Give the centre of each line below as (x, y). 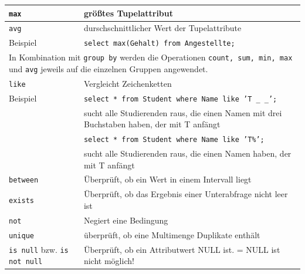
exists (21, 201)
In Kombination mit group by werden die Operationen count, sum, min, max (151, 57)
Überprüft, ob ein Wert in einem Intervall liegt (167, 179)
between (24, 180)
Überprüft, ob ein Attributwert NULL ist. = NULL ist (182, 249)
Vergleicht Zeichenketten (128, 83)
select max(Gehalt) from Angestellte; (159, 44)
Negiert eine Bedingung (126, 220)
